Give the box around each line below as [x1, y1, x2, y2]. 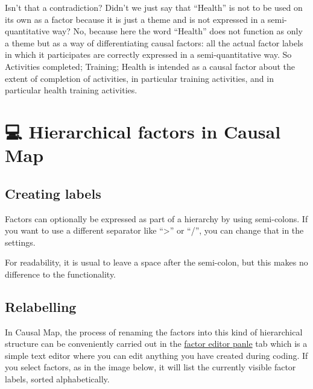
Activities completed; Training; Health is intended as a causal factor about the [5, 60, 296, 72]
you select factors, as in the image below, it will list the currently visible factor [5, 361, 296, 373]
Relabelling [5, 297, 77, 316]
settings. [5, 235, 36, 248]
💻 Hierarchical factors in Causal [5, 119, 281, 143]
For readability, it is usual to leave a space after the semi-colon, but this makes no [5, 256, 308, 269]
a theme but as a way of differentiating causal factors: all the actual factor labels [5, 36, 303, 49]
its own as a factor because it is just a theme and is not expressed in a [5, 13, 265, 25]
